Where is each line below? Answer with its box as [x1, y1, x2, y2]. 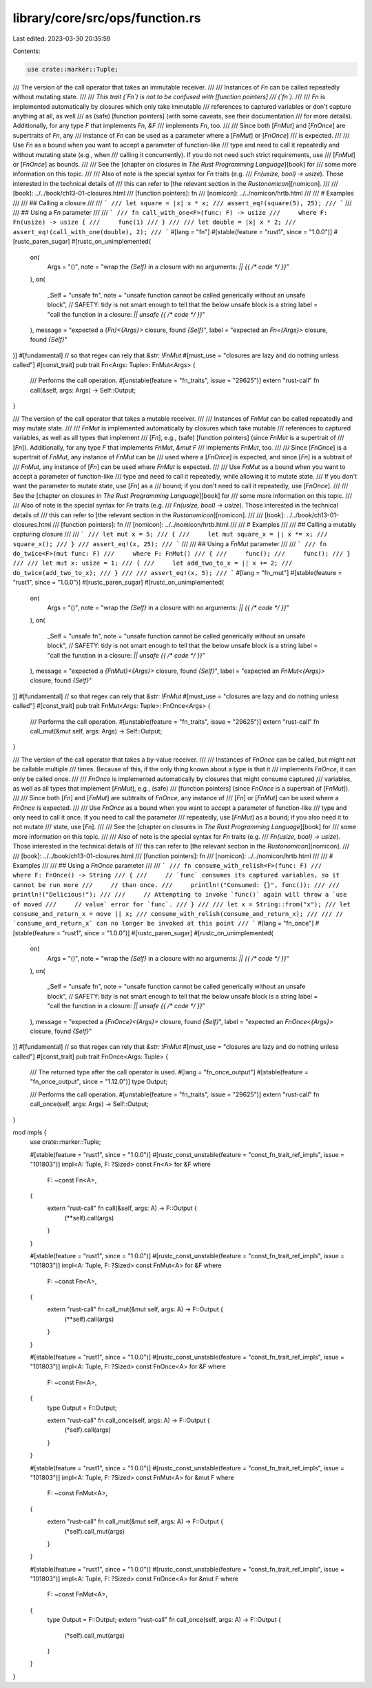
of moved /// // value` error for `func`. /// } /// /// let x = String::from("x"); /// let [12, 900, 351, 908]
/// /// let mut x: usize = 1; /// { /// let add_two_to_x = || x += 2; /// [12, 559, 293, 567]
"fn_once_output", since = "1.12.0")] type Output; [30, 1078, 168, 1086]
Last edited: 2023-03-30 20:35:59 [12, 34, 111, 43]
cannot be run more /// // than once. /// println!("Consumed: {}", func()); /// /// [12, 881, 340, 888]
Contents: [12, 47, 41, 55]
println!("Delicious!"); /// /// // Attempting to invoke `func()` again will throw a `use [12, 890, 347, 899]
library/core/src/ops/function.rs [12, 10, 201, 25]
